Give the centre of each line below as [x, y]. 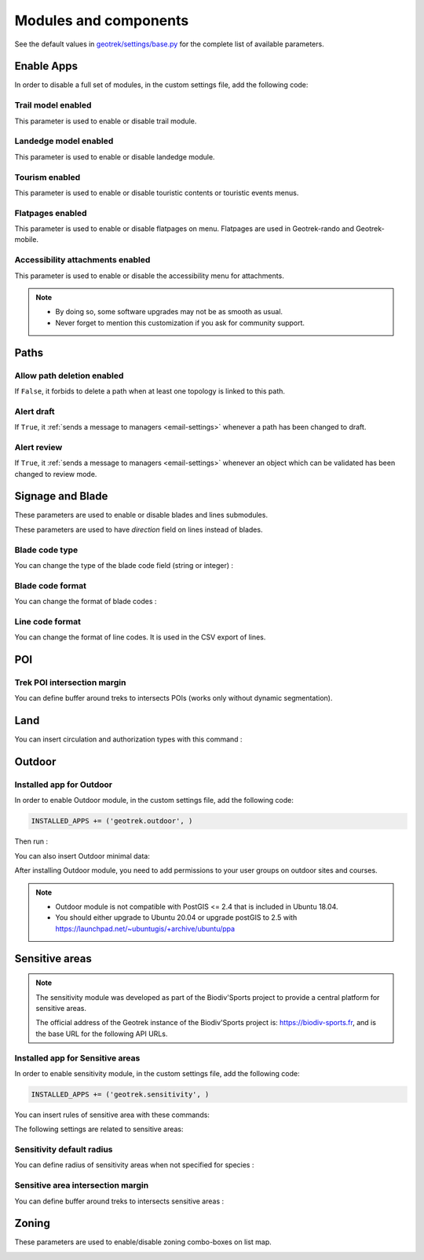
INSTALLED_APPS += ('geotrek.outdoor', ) [112, 821]
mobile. [27, 240]
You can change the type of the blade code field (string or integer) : [124, 565]
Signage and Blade [61, 496]
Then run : [31, 841]
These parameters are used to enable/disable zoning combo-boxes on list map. [143, 1242]
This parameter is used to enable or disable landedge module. [115, 156]
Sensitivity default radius [64, 1149]
